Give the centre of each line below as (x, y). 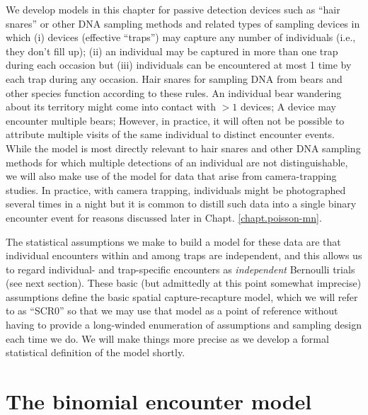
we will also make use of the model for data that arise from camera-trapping (171, 176)
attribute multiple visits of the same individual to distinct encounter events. (170, 134)
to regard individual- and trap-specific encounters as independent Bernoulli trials (180, 269)
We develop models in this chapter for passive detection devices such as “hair (173, 9)
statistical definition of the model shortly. (96, 352)
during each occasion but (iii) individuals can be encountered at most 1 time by (179, 65)
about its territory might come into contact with (111, 107)
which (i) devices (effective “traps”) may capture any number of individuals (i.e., (181, 37)
